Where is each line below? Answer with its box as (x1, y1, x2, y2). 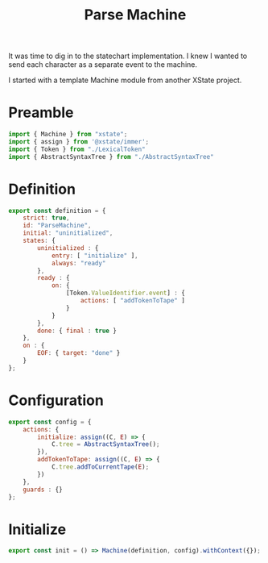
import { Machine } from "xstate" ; (8, 131, 128, 139)
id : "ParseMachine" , (23, 222, 92, 230)
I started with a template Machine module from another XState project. (8, 75, 242, 85)
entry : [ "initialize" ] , (51, 252, 138, 260)
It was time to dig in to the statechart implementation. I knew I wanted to (8, 51, 248, 61)
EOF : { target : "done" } (37, 349, 121, 357)
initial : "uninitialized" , (23, 229, 113, 237)
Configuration (8, 391, 105, 409)
